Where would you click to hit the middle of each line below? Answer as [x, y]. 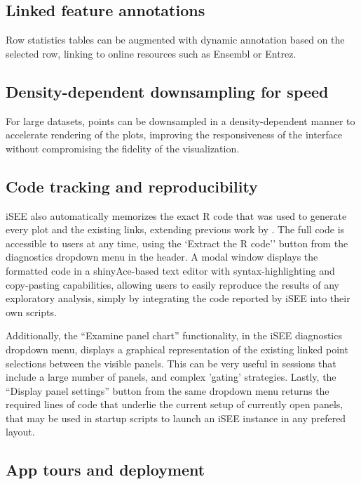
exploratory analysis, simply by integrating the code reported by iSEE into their [178, 298]
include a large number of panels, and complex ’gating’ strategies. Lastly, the [171, 377]
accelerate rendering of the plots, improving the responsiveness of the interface [174, 135]
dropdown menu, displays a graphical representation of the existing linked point [177, 349]
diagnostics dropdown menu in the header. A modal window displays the [162, 257]
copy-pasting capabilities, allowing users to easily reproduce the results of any [172, 284]
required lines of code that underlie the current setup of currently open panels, [175, 404]
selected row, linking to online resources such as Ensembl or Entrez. [151, 53]
